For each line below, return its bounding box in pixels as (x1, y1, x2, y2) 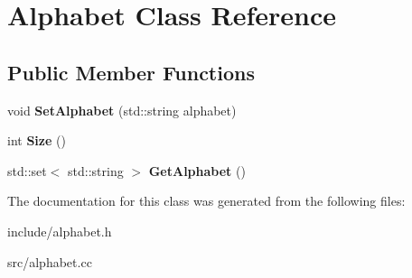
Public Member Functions (7, 58, 255, 86)
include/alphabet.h (7, 221, 112, 240)
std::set (7, 161, 47, 180)
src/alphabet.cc (7, 252, 92, 271)
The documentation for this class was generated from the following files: (7, 191, 406, 210)
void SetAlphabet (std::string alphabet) (7, 100, 237, 119)
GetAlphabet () (148, 161, 246, 180)
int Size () (7, 131, 66, 150)
